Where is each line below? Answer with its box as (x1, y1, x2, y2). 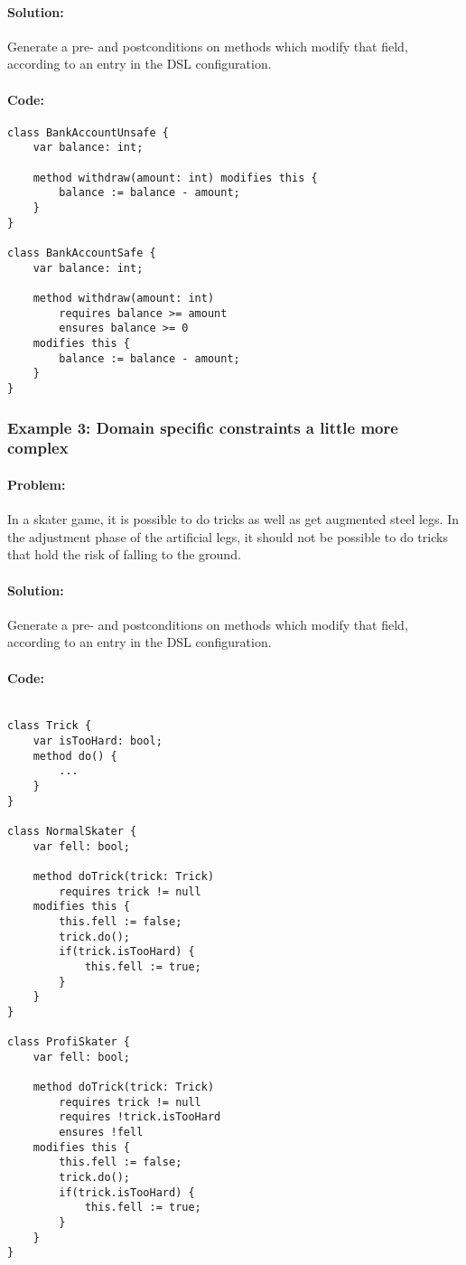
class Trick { (7, 719, 92, 733)
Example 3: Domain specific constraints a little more (7, 416, 398, 438)
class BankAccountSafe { (7, 247, 156, 260)
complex (7, 436, 69, 459)
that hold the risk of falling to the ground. (7, 545, 241, 564)
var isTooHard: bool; (33, 735, 163, 748)
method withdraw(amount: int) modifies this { (33, 171, 318, 184)
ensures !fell (59, 1126, 144, 1139)
